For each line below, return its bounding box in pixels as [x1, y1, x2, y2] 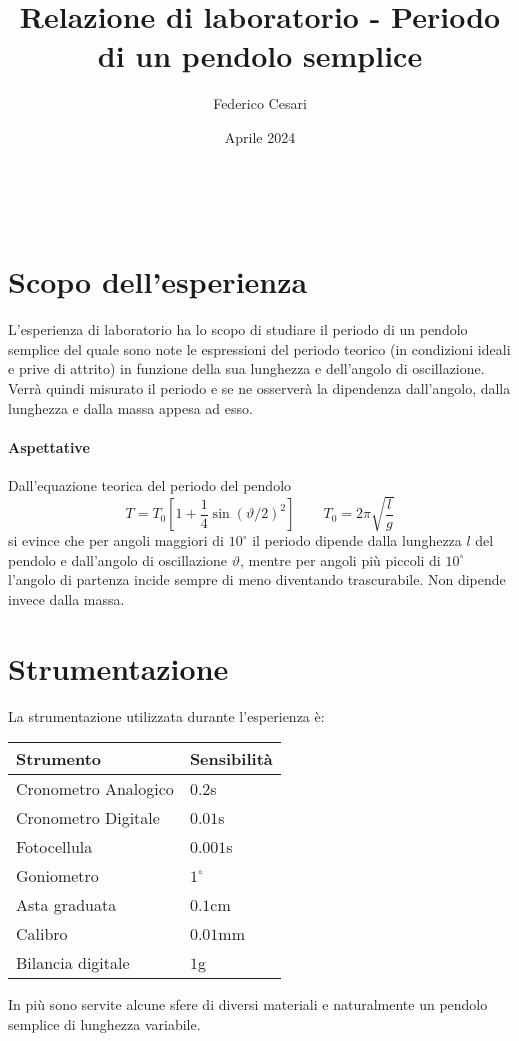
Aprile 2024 [224, 126, 296, 147]
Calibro [16, 922, 68, 946]
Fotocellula [16, 835, 93, 859]
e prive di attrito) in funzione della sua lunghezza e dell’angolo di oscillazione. [8, 358, 485, 379]
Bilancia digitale [16, 951, 130, 975]
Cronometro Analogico [16, 777, 174, 801]
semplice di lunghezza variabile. [8, 1013, 201, 1034]
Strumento [16, 747, 102, 771]
